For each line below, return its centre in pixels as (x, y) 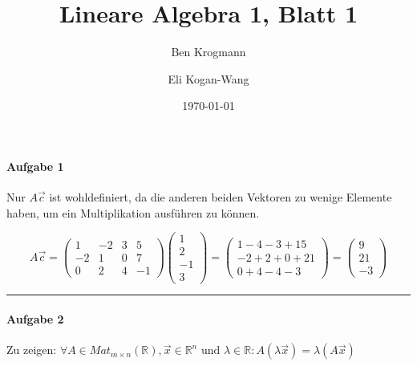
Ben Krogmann (208, 52)
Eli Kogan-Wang (208, 78)
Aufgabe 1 (35, 166)
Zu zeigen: (32, 350)
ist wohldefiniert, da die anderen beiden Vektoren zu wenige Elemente (221, 197)
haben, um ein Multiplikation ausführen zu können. (133, 212)
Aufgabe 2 (35, 319)
